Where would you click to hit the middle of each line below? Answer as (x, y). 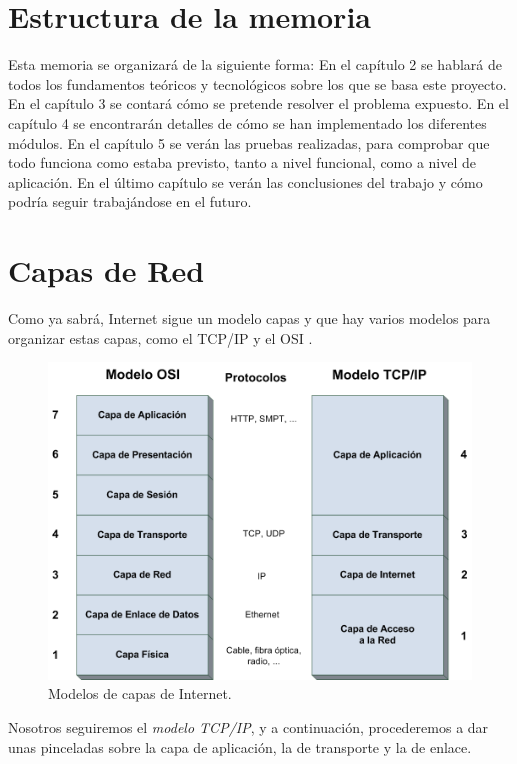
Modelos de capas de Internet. (140, 693)
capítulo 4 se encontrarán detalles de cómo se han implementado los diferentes (247, 122)
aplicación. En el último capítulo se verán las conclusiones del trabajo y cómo (245, 181)
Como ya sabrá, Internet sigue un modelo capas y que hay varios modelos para (249, 318)
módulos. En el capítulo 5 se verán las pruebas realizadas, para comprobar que (249, 142)
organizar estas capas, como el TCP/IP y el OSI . (160, 337)
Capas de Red (106, 270)
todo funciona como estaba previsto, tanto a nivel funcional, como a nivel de (242, 162)
